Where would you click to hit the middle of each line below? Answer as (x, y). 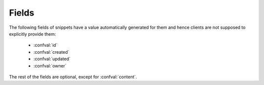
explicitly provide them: (33, 34)
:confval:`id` (45, 45)
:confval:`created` (51, 52)
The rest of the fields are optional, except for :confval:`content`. (73, 77)
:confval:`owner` (50, 65)
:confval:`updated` (52, 59)
